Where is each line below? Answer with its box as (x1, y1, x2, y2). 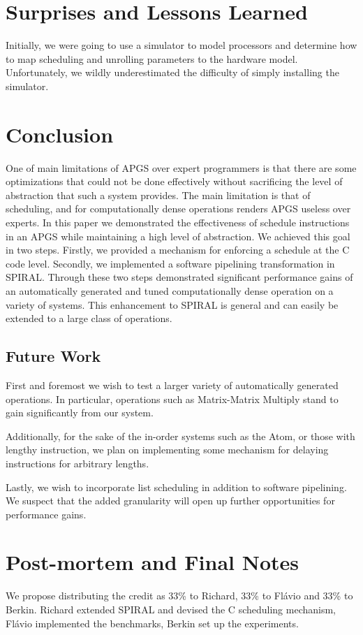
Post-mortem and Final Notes (6, 548, 299, 576)
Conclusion (6, 119, 114, 148)
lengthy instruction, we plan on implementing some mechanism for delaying (6, 442, 329, 457)
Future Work (6, 345, 101, 367)
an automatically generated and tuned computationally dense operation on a (6, 283, 334, 298)
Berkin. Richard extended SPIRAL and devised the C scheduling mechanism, (6, 602, 336, 617)
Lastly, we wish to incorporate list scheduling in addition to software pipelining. (6, 479, 347, 494)
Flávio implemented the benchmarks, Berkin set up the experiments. (6, 615, 299, 630)
